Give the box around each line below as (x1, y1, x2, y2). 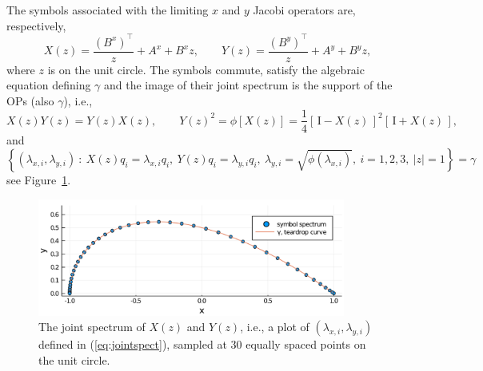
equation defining (6, 77, 91, 93)
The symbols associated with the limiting (6, 2, 209, 18)
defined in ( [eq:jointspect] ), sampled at (38, 336, 227, 353)
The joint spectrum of (38, 318, 146, 335)
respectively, (6, 17, 66, 34)
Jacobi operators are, (253, 2, 356, 18)
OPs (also (6, 92, 54, 109)
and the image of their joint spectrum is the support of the (104, 77, 393, 93)
